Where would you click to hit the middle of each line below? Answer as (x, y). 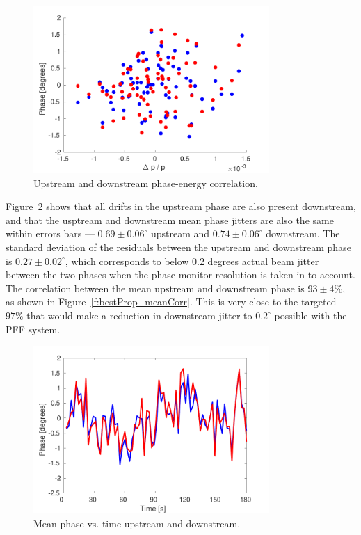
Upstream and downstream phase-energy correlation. (146, 183)
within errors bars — (50, 233)
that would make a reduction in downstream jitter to (139, 316)
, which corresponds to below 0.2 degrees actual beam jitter (192, 261)
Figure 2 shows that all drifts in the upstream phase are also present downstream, (181, 206)
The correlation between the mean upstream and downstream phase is (155, 288)
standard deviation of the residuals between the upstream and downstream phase (178, 247)
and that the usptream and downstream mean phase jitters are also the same (170, 219)
